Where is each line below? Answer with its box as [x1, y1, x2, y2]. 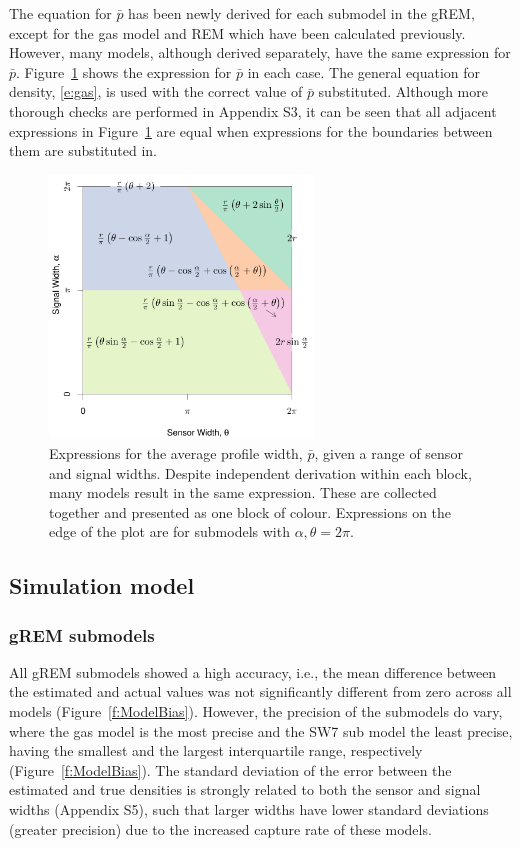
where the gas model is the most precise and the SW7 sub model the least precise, [9, 720, 513, 741]
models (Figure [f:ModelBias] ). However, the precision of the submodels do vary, [9, 701, 503, 722]
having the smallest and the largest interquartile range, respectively [9, 740, 423, 761]
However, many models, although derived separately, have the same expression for [9, 42, 511, 63]
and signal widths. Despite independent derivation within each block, [49, 462, 472, 483]
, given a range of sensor [314, 442, 463, 463]
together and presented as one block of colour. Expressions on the [49, 501, 452, 522]
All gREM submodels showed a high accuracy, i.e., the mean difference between [9, 661, 497, 682]
